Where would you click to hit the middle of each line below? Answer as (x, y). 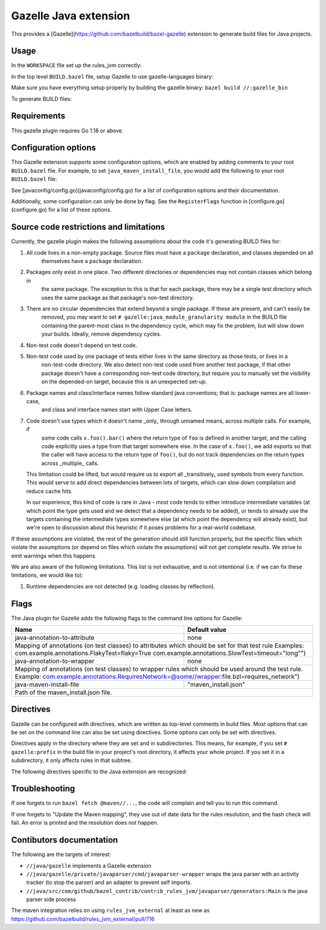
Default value (207, 630)
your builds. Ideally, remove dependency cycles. (101, 334)
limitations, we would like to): (47, 575)
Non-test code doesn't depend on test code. (82, 345)
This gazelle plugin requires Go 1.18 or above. (67, 131)
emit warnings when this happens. (54, 556)
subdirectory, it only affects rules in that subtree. (72, 760)
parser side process (51, 899)
